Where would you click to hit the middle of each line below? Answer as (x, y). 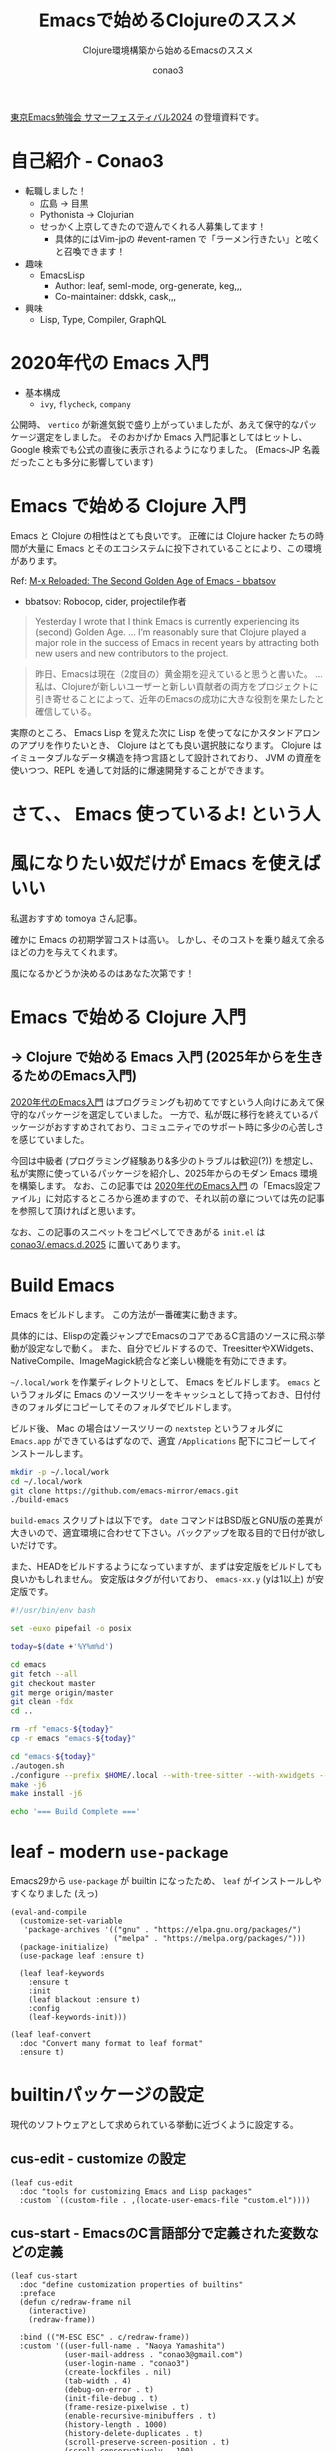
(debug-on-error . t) (109, 2389)
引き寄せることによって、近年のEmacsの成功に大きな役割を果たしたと (179, 698)
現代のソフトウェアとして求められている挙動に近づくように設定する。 (154, 2125)
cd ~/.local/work (46, 1481)
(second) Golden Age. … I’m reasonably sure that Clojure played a (170, 632)
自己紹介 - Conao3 (87, 161)
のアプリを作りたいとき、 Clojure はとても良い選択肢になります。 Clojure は (166, 745)
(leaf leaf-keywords (62, 1974)
